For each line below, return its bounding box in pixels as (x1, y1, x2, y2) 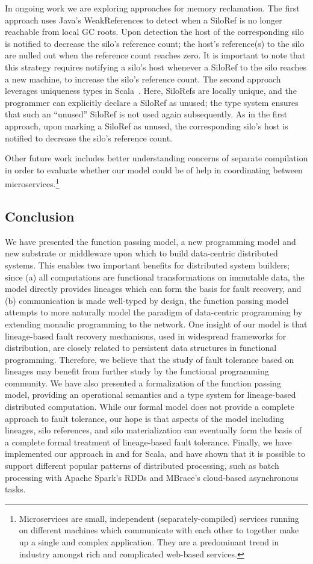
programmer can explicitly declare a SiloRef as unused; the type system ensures (5, 96, 299, 108)
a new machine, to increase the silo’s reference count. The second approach (5, 72, 281, 85)
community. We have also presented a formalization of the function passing (5, 376, 281, 389)
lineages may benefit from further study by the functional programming (5, 365, 269, 377)
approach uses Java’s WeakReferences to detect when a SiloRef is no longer (5, 13, 282, 26)
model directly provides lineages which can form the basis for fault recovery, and (5, 282, 302, 295)
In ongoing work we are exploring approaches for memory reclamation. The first (5, 2, 300, 14)
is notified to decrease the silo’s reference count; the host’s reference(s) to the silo (5, 37, 305, 49)
